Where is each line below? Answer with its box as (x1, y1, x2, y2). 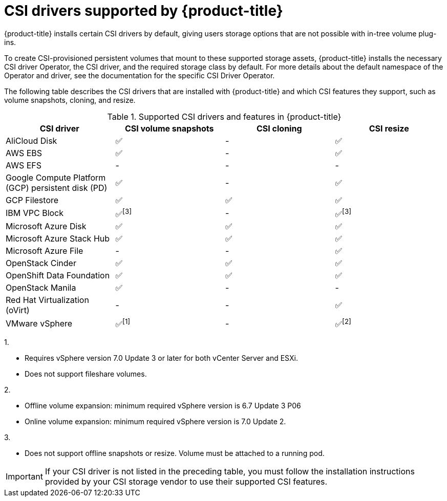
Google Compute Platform (6, 172, 106, 183)
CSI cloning (256, 123, 302, 134)
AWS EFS (6, 160, 41, 170)
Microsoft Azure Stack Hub (6, 233, 110, 244)
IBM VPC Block (6, 208, 64, 219)
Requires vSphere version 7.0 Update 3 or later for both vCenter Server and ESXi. (25, 354, 298, 363)
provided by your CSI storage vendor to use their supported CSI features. (45, 476, 328, 487)
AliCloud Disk (6, 135, 57, 146)
